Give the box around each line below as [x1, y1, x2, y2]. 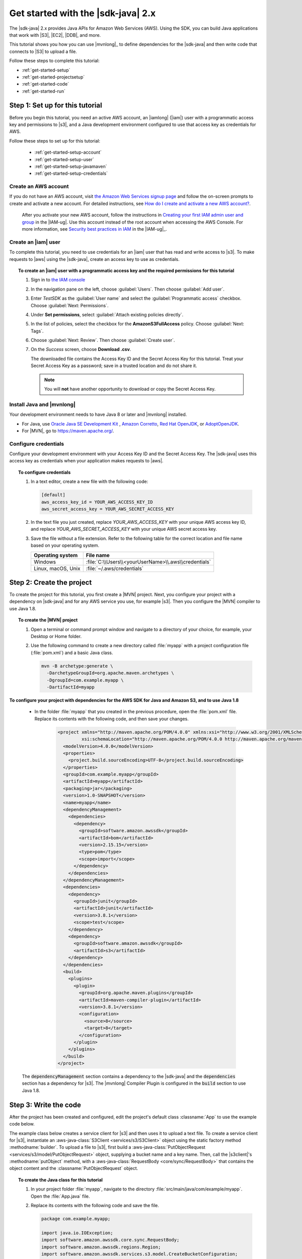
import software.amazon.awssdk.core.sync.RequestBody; [41, 1237, 180, 1243]
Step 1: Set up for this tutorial [9, 101, 103, 110]
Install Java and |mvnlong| [9, 401, 75, 408]
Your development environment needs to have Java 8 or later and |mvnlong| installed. [9, 411, 187, 417]
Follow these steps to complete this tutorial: [9, 58, 100, 64]
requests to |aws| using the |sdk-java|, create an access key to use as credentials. [9, 256, 180, 262]
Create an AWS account [9, 183, 69, 190]
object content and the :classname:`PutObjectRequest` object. [9, 1165, 138, 1171]
